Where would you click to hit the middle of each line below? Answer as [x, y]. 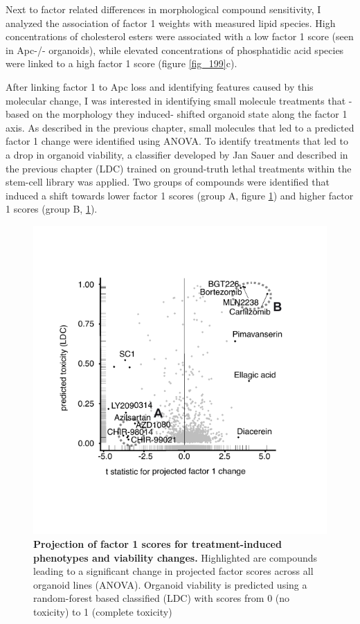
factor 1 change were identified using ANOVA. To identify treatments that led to [177, 141]
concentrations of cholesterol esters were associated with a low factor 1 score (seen [180, 36]
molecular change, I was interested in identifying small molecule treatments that [176, 100]
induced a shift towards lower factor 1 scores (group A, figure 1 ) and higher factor [180, 195]
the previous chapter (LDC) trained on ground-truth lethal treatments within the [179, 168]
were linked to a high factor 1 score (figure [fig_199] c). [121, 63]
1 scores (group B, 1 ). [52, 209]
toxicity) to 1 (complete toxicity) [103, 611]
